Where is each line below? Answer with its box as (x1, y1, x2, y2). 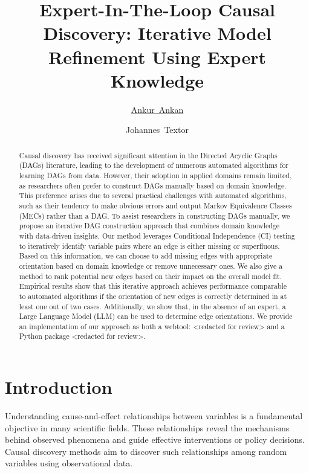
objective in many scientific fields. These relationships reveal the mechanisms (5, 421, 290, 434)
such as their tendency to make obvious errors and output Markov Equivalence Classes (19, 200, 292, 210)
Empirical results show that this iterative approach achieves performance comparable (19, 281, 287, 291)
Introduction (5, 375, 112, 399)
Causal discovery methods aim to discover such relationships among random (5, 445, 287, 457)
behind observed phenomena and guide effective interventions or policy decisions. (5, 433, 305, 446)
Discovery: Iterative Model (43, 21, 272, 45)
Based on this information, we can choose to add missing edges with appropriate (19, 251, 273, 261)
